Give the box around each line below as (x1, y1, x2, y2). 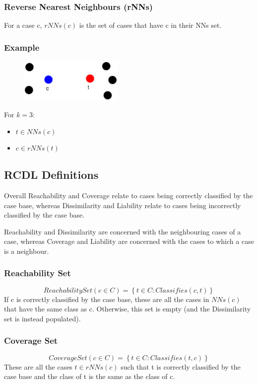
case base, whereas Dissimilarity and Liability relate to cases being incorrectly (4, 200, 241, 210)
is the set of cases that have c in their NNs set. (79, 20, 222, 30)
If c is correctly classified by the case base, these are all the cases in (4, 294, 209, 304)
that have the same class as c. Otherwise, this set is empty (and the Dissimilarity (4, 304, 251, 314)
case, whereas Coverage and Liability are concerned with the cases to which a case (4, 236, 254, 246)
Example (4, 41, 40, 53)
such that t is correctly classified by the (121, 361, 241, 372)
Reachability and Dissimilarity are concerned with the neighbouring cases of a (4, 226, 241, 236)
